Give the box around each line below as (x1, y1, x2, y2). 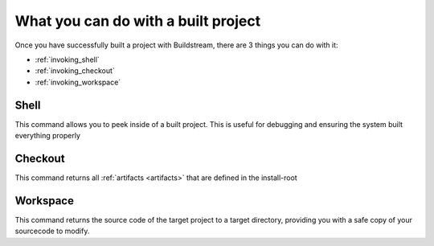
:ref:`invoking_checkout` (35, 66, 116, 76)
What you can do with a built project (14, 12, 261, 30)
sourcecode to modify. (14, 226, 90, 236)
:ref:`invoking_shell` (35, 55, 100, 64)
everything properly (14, 131, 80, 141)
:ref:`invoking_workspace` (35, 77, 121, 87)
